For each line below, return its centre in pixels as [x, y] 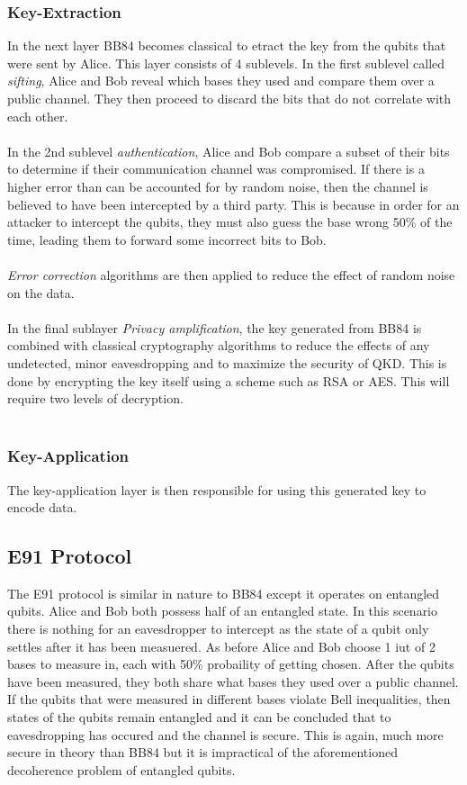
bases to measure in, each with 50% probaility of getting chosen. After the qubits [231, 664]
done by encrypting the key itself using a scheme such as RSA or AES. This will [229, 380]
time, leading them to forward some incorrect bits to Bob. [167, 239]
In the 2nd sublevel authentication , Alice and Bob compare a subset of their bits [229, 151]
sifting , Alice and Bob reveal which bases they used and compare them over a [221, 81]
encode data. [42, 507]
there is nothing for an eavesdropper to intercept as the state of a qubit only [218, 629]
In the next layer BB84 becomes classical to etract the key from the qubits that [227, 45]
